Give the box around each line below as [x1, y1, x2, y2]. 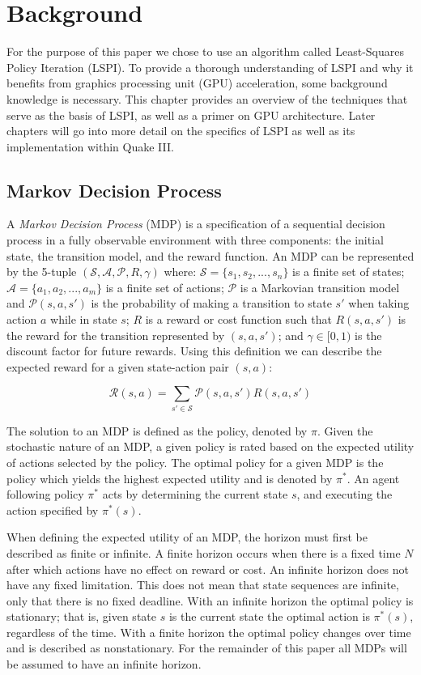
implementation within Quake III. [6, 138, 174, 155]
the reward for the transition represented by [6, 326, 225, 343]
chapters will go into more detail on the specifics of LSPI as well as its [6, 122, 355, 139]
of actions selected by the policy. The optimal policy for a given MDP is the [6, 453, 384, 470]
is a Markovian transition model [240, 278, 400, 295]
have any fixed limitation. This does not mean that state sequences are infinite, [6, 576, 399, 593]
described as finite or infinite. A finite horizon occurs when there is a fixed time [6, 544, 401, 561]
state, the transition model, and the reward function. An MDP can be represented [6, 247, 415, 264]
